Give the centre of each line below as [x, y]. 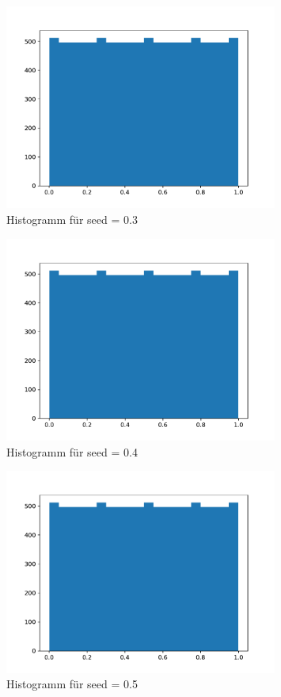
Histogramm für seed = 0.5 [72, 684]
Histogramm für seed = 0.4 [72, 451]
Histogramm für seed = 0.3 [72, 219]
